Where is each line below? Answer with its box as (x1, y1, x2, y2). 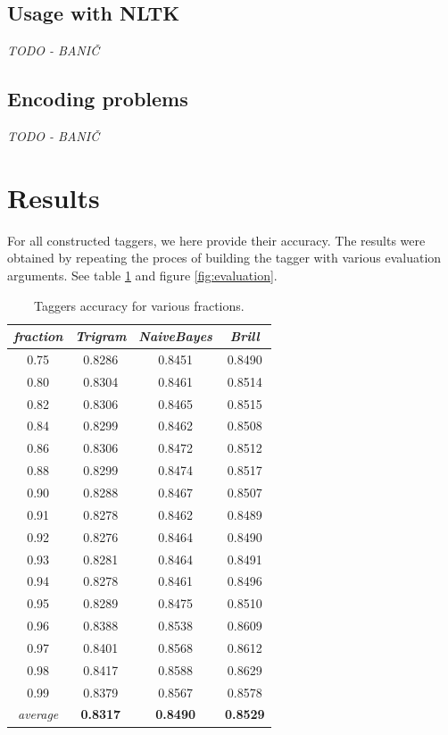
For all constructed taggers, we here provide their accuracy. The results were (7, 230, 426, 249)
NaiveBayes (138, 327, 212, 346)
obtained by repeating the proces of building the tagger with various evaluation (7, 248, 442, 267)
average (18, 705, 59, 723)
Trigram (75, 327, 127, 346)
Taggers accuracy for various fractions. (33, 296, 245, 314)
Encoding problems (7, 85, 188, 113)
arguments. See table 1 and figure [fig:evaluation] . (7, 265, 278, 284)
